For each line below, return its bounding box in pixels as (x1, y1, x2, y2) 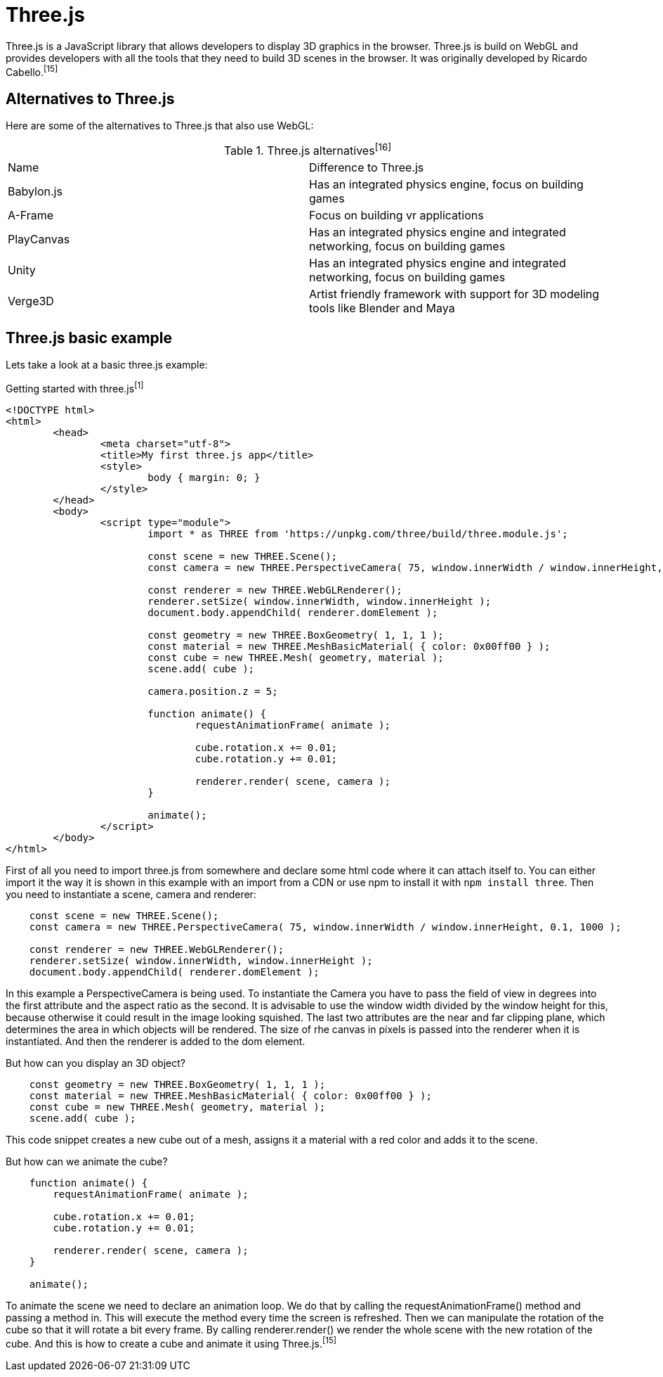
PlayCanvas (8, 231, 70, 246)
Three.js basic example (6, 329, 173, 347)
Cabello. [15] (6, 63, 58, 78)
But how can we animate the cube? (6, 1155, 168, 1168)
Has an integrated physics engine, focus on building (309, 177, 584, 191)
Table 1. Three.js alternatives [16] (223, 141, 392, 158)
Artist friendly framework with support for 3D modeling (309, 286, 600, 301)
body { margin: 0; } (147, 472, 261, 484)
